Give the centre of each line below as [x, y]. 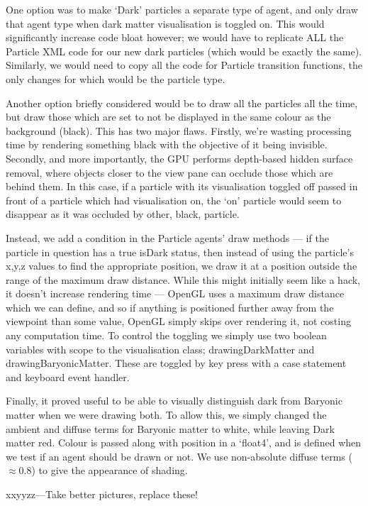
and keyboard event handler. [68, 376]
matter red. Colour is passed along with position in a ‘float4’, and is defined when [184, 442]
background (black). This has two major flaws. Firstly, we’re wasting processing [179, 130]
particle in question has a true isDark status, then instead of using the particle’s [180, 252]
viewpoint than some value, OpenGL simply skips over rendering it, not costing [178, 321]
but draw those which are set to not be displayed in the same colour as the [168, 117]
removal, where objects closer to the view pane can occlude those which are [169, 172]
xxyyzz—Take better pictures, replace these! [102, 494]
